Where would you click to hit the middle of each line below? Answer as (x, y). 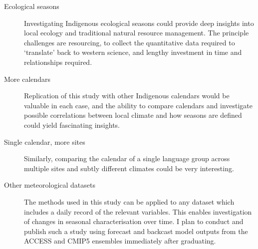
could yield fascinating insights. (72, 124)
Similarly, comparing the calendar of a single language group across (127, 158)
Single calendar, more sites (45, 141)
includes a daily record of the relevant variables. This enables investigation (138, 211)
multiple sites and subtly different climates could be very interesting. (129, 168)
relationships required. (58, 62)
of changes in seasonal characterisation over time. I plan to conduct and (134, 221)
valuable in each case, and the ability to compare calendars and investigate (138, 105)
